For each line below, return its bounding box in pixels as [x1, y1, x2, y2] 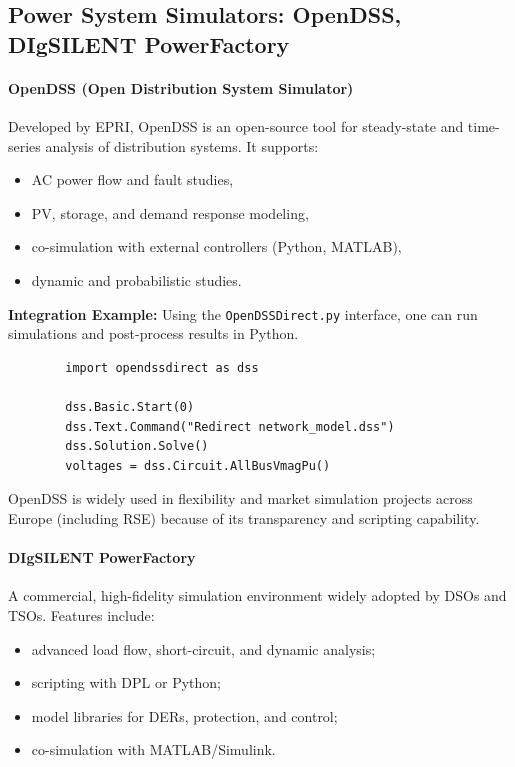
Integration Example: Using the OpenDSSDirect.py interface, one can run [8, 303, 478, 324]
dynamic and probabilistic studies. [31, 269, 242, 290]
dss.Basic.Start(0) [65, 399, 195, 414]
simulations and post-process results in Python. [8, 323, 299, 344]
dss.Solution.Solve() [65, 439, 209, 454]
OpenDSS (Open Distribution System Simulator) [8, 77, 354, 98]
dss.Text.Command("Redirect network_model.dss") [65, 419, 395, 434]
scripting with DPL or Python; [31, 672, 221, 693]
